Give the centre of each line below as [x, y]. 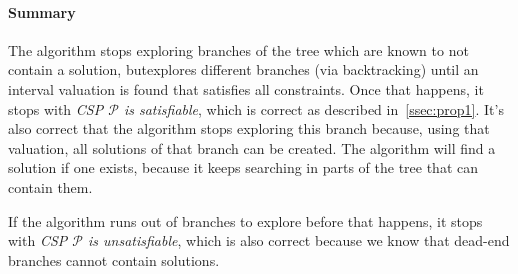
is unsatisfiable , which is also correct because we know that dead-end [299, 240]
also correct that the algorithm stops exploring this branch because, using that [249, 128]
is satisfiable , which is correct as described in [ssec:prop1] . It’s [313, 108]
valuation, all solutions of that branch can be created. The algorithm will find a [252, 147]
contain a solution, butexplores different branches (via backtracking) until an [243, 69]
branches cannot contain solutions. [114, 259]
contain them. [50, 186]
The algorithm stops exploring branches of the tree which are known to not [238, 49]
